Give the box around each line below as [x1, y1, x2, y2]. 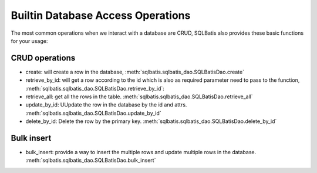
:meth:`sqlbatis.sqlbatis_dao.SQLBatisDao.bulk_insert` [25, 157, 156, 164]
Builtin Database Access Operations [11, 9, 191, 22]
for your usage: [11, 37, 48, 44]
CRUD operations [11, 53, 76, 63]
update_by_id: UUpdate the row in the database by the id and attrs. [25, 101, 187, 108]
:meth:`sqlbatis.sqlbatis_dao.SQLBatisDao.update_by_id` [25, 109, 161, 117]
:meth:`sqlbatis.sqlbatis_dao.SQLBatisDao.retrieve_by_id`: [25, 85, 164, 92]
